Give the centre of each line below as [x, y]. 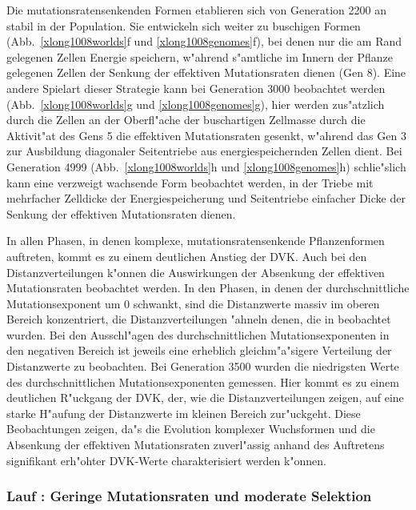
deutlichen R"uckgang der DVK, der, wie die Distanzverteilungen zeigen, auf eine [205, 398]
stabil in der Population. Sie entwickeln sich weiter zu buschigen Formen [184, 25]
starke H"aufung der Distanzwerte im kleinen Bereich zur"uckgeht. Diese [184, 413]
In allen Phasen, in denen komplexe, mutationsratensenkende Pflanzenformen [196, 241]
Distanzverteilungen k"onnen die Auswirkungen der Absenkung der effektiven [196, 272]
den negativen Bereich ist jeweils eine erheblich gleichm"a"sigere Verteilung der [199, 350]
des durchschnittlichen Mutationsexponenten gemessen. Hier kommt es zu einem [203, 381]
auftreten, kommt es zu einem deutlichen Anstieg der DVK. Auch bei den [187, 256]
